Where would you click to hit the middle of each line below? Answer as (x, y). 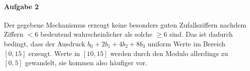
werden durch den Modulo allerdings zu (169, 53)
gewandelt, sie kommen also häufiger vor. (86, 63)
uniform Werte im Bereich (187, 43)
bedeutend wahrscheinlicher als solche (97, 34)
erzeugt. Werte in (54, 53)
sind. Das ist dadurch (201, 34)
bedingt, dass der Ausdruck (45, 43)
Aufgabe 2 (21, 6)
